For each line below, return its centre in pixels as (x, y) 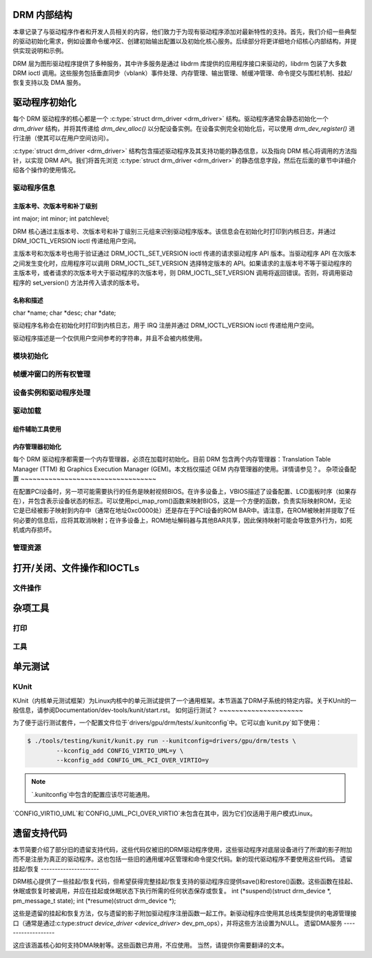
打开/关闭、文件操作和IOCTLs (76, 568)
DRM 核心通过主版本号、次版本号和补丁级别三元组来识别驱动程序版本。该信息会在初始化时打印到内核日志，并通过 (174, 231)
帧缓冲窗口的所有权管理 (52, 374)
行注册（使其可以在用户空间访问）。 (63, 138)
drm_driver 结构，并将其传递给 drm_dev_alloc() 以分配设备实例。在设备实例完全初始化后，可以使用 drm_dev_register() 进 (184, 128)
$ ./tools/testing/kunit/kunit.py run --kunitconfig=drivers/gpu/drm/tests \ (162, 741)
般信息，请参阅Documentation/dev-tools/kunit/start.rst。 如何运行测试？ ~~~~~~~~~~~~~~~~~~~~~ (158, 710)
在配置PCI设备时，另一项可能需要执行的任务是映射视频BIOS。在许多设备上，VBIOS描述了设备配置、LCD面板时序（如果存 (185, 491)
